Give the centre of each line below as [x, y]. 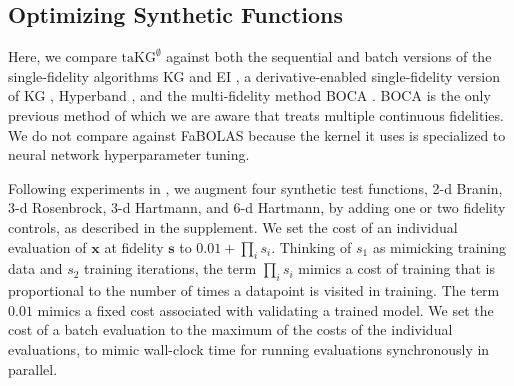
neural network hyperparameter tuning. [129, 154]
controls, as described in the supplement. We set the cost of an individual [233, 226]
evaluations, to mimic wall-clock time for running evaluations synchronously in [249, 348]
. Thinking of [311, 246]
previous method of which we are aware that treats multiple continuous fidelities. [256, 114]
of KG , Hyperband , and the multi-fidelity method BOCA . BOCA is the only [249, 95]
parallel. [33, 368]
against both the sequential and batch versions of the [329, 56]
